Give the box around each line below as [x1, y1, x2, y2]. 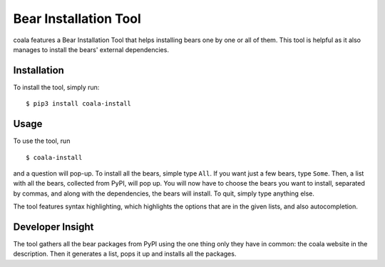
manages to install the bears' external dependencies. [13, 45, 169, 54]
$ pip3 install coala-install [26, 100, 132, 108]
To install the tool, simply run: [13, 83, 100, 91]
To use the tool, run [13, 136, 71, 146]
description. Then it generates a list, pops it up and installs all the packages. [13, 250, 237, 258]
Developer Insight [13, 221, 94, 233]
